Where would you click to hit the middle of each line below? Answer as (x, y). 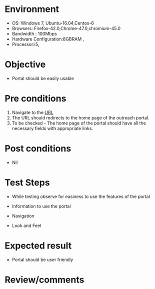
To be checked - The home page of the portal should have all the (79, 123)
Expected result (38, 245)
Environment (32, 9)
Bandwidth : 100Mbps (34, 33)
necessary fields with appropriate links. (52, 128)
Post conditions (38, 148)
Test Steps (27, 182)
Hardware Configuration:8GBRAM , (48, 39)
